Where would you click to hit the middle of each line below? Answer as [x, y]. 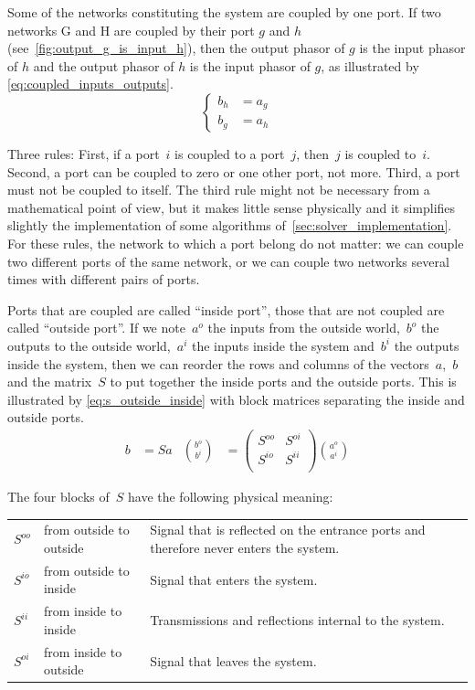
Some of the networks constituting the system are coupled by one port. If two [224, 12]
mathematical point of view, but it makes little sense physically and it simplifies [232, 207]
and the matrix [50, 382]
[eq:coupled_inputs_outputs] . [90, 84]
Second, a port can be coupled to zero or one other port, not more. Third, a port [234, 171]
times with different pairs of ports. [104, 279]
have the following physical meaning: [230, 497]
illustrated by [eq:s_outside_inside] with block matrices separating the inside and [236, 399]
